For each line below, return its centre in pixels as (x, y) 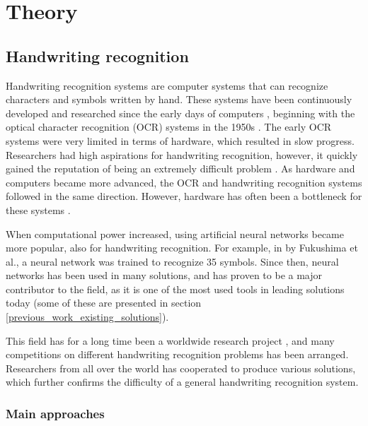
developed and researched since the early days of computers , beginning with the (180, 113)
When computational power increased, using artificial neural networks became (175, 233)
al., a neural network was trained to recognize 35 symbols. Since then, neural (172, 261)
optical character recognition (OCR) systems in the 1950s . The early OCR (169, 127)
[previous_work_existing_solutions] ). (87, 317)
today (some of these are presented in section (104, 303)
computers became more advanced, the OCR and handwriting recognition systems (184, 182)
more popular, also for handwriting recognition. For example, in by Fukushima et (182, 248)
